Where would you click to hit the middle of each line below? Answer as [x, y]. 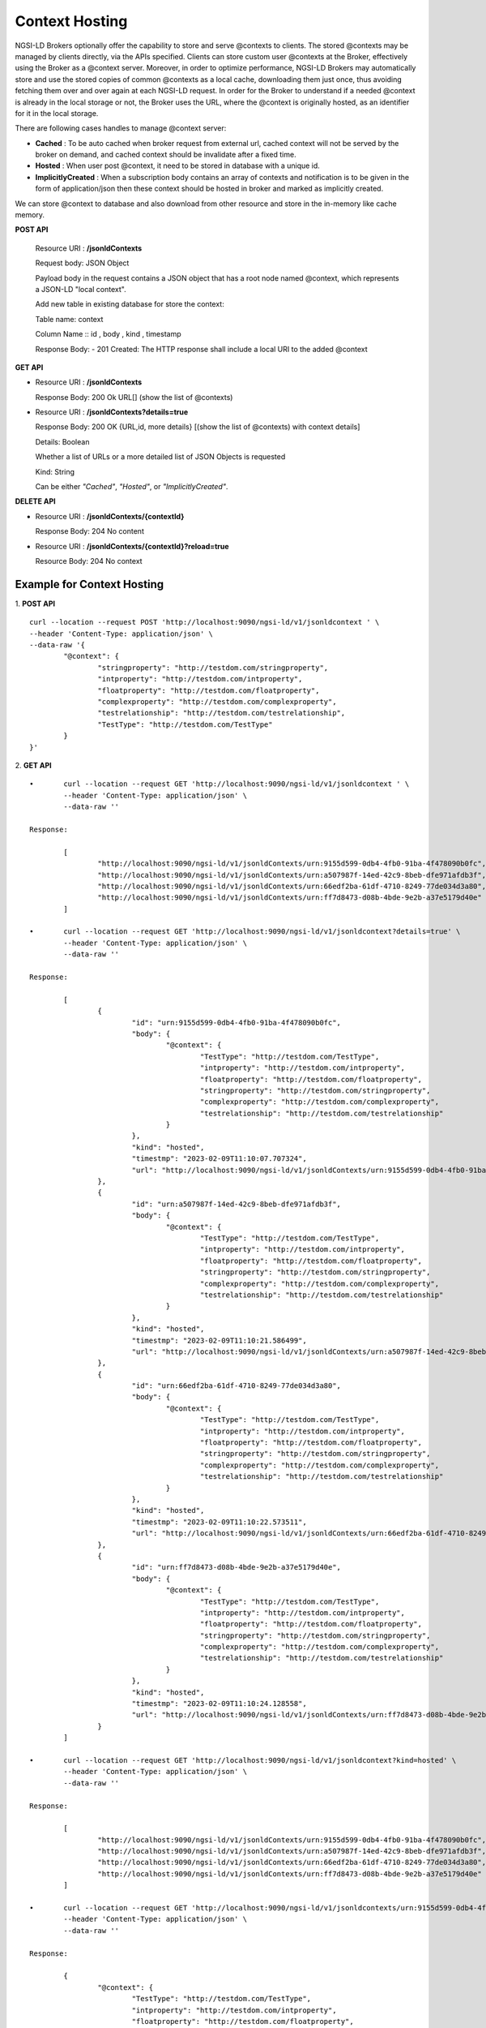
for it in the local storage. [57, 113]
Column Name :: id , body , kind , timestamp [108, 334]
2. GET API [33, 765]
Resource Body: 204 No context [89, 561]
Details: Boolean [62, 441]
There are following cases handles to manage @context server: [121, 128]
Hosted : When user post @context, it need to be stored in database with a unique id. [177, 165]
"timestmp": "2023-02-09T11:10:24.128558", [219, 1704]
